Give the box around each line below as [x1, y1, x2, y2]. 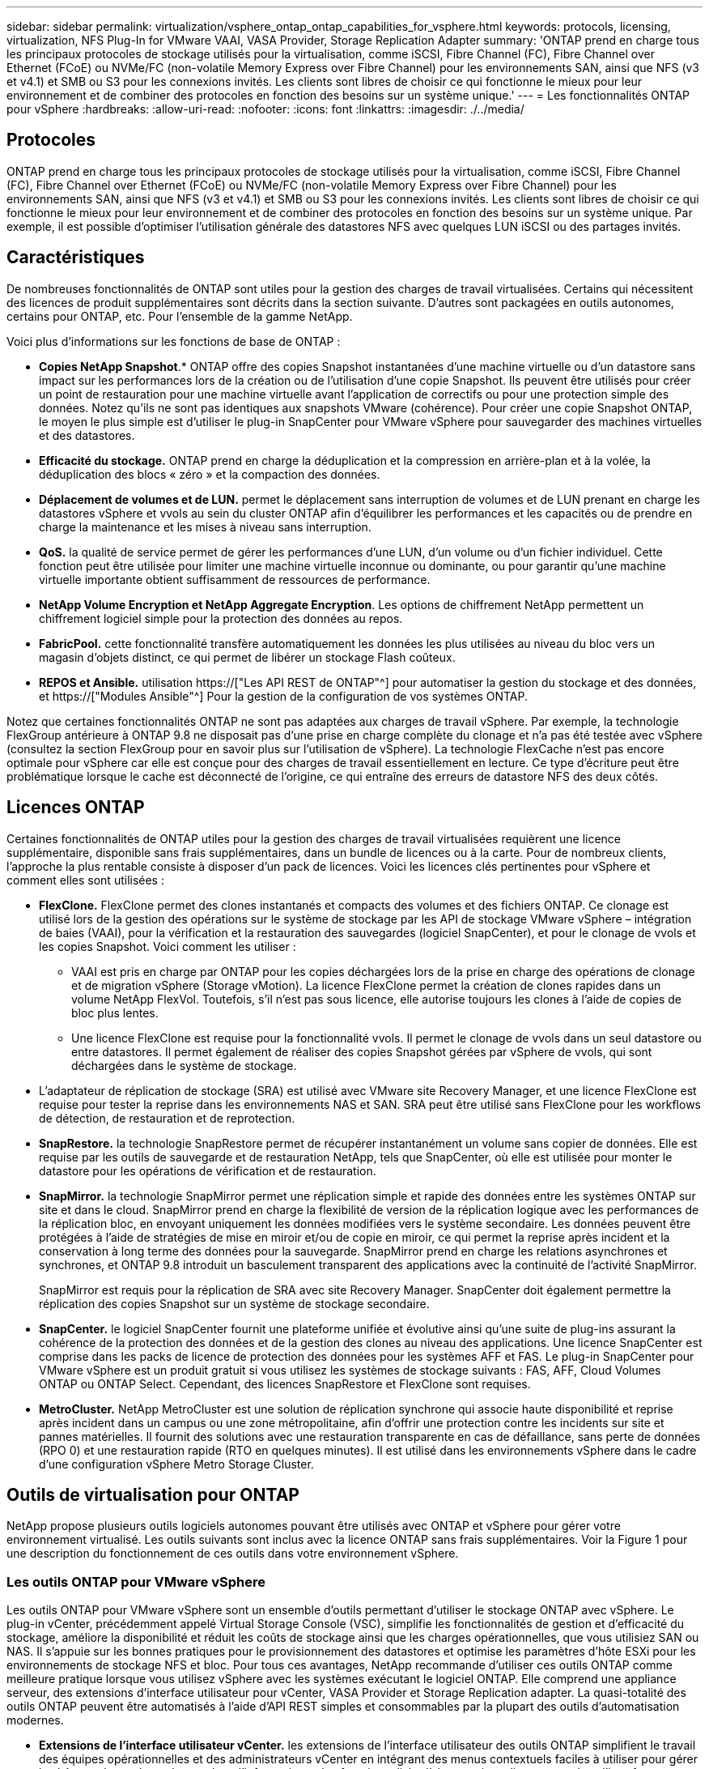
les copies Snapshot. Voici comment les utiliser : [39, 939, 296, 953]
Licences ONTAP [6, 797, 145, 818]
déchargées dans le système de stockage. [71, 1058, 297, 1072]
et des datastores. [39, 428, 135, 442]
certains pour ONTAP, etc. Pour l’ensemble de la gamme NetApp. [6, 309, 353, 323]
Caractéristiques [6, 247, 145, 268]
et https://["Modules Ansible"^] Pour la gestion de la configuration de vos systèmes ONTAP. [39, 688, 528, 703]
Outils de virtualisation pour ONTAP [6, 1484, 299, 1505]
